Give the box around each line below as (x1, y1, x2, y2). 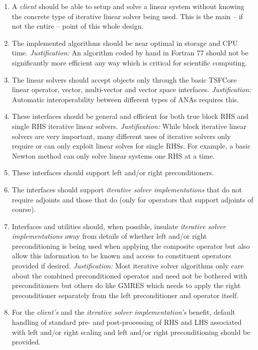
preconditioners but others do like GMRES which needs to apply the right (12, 280, 241, 291)
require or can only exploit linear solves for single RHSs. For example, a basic (12, 141, 251, 151)
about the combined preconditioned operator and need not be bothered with (12, 270, 247, 281)
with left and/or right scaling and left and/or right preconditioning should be (12, 326, 250, 337)
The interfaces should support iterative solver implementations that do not (12, 184, 242, 194)
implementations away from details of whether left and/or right (12, 231, 207, 241)
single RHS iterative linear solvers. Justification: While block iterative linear (12, 120, 246, 131)
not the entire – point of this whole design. (12, 21, 144, 31)
